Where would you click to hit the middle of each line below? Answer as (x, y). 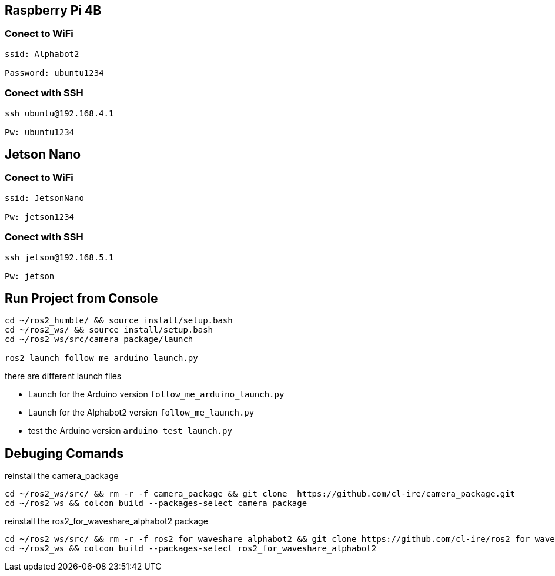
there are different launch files (63, 376)
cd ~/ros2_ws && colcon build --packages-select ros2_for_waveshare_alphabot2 (191, 549)
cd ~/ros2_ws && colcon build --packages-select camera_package (156, 503)
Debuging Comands (64, 453)
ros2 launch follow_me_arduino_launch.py (101, 358)
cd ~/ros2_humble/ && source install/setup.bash (119, 321)
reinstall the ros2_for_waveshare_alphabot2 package (106, 521)
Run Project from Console (81, 298)
